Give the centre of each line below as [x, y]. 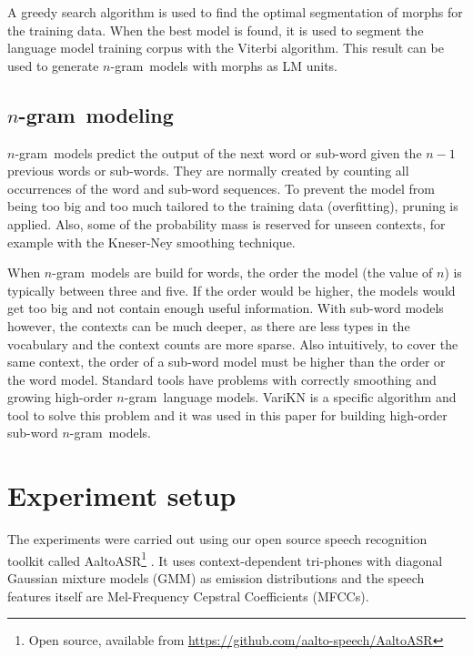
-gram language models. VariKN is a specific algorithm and [290, 397]
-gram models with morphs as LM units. [224, 65]
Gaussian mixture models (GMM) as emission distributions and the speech [216, 578]
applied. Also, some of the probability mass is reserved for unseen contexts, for [226, 223]
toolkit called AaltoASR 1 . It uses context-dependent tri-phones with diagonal [225, 559]
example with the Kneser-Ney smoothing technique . [151, 242]
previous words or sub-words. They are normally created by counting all [208, 171]
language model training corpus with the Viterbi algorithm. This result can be [226, 48]
